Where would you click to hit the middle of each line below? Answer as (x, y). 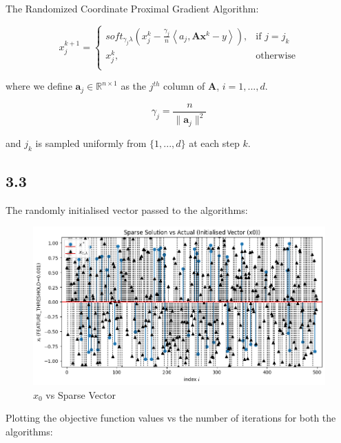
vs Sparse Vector (81, 394)
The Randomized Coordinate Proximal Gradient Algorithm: (132, 8)
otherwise (276, 56)
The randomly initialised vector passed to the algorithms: (127, 209)
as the (134, 86)
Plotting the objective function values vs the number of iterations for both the (171, 418)
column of (184, 86)
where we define (39, 86)
